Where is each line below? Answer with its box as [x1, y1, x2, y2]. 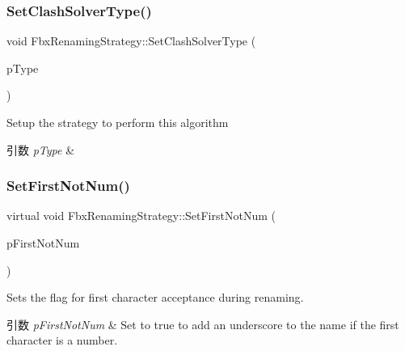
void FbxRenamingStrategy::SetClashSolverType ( [6, 32, 256, 49]
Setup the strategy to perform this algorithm [6, 114, 229, 130]
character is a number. [6, 332, 118, 349]
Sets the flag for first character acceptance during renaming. [6, 289, 304, 306]
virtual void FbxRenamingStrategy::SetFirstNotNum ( [6, 207, 276, 224]
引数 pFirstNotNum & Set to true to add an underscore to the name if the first [6, 315, 399, 332]
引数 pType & [6, 141, 75, 158]
